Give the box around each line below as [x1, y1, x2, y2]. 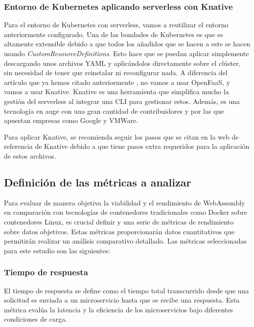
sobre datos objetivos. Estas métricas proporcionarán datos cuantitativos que [4, 226, 235, 236]
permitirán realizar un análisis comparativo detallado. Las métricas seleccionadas [4, 236, 247, 246]
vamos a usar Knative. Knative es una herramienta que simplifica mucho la [4, 86, 229, 97]
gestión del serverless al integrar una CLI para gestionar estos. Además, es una [4, 96, 240, 106]
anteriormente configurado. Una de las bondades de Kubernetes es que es [4, 29, 223, 39]
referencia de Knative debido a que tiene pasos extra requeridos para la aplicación [4, 141, 250, 151]
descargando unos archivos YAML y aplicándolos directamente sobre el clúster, [4, 58, 241, 68]
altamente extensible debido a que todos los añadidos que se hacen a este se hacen [4, 39, 251, 49]
